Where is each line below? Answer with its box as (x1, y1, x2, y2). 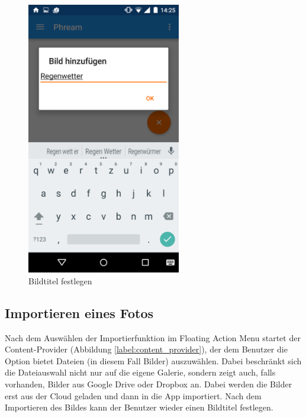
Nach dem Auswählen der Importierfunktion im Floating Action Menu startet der (5, 331, 301, 344)
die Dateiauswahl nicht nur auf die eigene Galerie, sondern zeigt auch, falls (5, 366, 276, 378)
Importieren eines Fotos (5, 303, 154, 322)
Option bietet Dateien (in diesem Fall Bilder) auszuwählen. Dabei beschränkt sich (5, 354, 302, 367)
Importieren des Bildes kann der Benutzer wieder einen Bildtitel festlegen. (5, 401, 273, 413)
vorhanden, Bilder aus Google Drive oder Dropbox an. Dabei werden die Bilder (5, 378, 292, 390)
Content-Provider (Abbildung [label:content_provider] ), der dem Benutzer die (5, 343, 288, 355)
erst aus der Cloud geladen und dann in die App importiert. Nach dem (5, 389, 262, 402)
